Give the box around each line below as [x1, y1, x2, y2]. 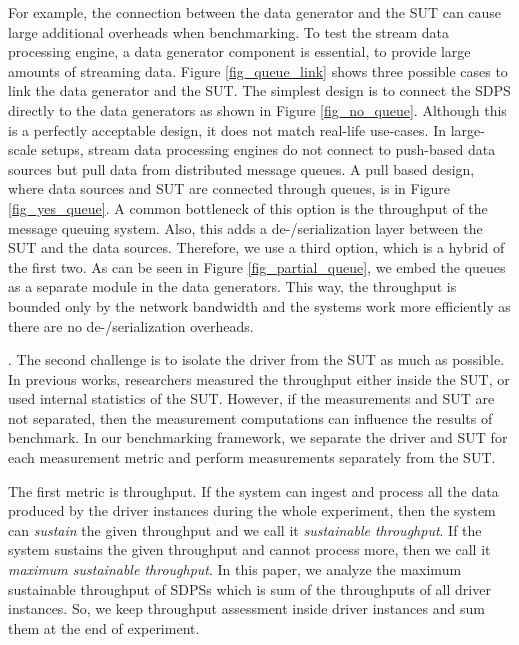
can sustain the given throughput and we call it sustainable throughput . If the [8, 519, 482, 540]
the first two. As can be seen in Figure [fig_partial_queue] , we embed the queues [8, 256, 506, 277]
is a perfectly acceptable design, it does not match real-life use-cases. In [8, 119, 446, 140]
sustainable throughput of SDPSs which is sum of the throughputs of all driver [8, 578, 491, 599]
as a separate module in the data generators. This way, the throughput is [8, 276, 457, 297]
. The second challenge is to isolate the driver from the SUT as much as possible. [8, 349, 505, 370]
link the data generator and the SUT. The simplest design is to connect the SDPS [8, 80, 511, 101]
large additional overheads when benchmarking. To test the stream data [8, 21, 449, 42]
